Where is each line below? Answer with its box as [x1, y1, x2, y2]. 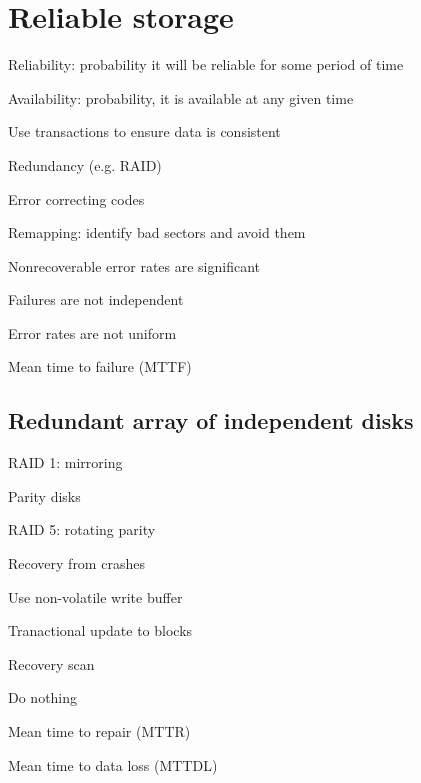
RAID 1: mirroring [8, 452, 123, 473]
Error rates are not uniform [8, 322, 177, 343]
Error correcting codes [8, 188, 145, 209]
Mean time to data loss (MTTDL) [8, 754, 218, 775]
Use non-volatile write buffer [8, 586, 183, 607]
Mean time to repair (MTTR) [8, 721, 191, 742]
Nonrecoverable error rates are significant [8, 255, 261, 276]
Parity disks [8, 485, 81, 506]
